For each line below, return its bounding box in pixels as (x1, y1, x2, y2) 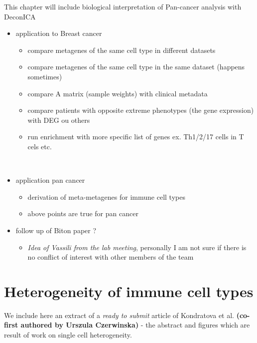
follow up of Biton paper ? (15, 225, 97, 235)
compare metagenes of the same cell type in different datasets (27, 44, 216, 55)
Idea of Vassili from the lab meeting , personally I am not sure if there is (27, 242, 247, 252)
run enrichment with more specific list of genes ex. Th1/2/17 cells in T (27, 131, 244, 142)
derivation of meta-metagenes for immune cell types (27, 191, 185, 202)
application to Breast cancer (15, 28, 102, 38)
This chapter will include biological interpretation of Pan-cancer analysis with (4, 1, 242, 11)
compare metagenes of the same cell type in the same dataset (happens (27, 61, 245, 72)
